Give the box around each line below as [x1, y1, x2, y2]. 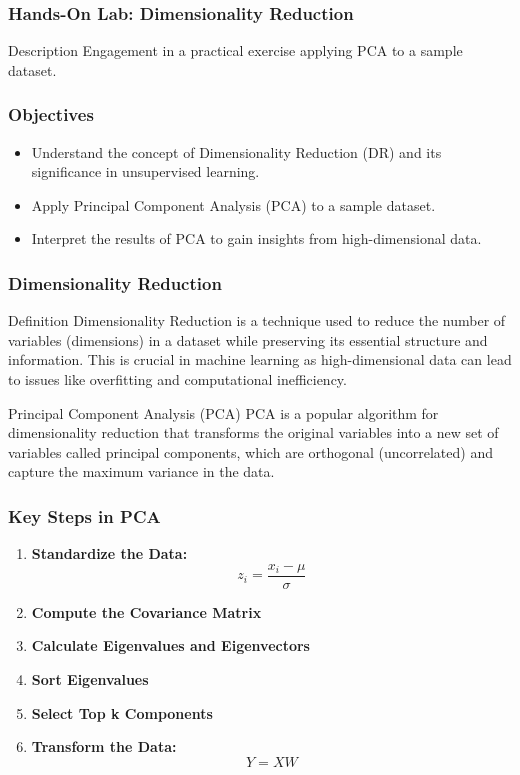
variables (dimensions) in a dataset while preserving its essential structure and [8, 329, 488, 350]
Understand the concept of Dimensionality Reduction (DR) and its [31, 141, 442, 162]
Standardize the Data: [31, 543, 188, 564]
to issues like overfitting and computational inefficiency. [8, 369, 347, 389]
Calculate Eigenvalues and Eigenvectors [31, 635, 310, 656]
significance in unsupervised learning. [31, 161, 260, 182]
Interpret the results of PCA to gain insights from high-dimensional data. [31, 228, 482, 249]
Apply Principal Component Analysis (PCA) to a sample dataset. [31, 194, 436, 215]
